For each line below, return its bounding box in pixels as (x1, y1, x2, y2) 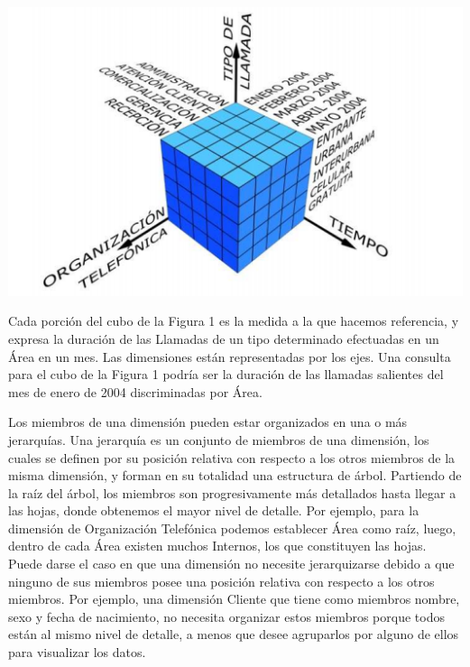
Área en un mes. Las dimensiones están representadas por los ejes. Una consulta (8, 347, 451, 366)
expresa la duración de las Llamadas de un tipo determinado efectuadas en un (8, 329, 439, 347)
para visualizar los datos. (8, 643, 146, 662)
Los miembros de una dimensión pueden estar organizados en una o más (8, 412, 408, 431)
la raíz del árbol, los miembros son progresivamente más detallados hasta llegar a (8, 483, 456, 502)
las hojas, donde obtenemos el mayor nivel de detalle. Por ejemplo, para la (8, 501, 419, 520)
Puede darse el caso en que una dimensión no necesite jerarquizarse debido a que (8, 554, 455, 573)
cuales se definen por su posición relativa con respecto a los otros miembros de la (8, 448, 456, 467)
